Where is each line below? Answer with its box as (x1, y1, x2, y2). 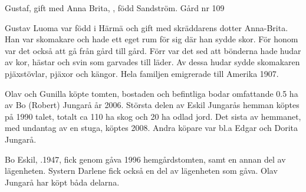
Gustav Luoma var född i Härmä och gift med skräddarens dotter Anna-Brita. (5, 21, 288, 33)
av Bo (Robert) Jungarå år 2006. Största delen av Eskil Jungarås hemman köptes (5, 99, 300, 111)
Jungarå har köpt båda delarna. (5, 176, 120, 188)
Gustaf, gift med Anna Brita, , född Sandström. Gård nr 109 (5, 2, 225, 14)
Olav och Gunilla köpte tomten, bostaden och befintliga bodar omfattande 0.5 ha (5, 87, 298, 99)
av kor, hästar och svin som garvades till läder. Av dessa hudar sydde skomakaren (5, 56, 300, 68)
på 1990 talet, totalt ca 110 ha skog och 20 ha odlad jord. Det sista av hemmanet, (5, 110, 301, 122)
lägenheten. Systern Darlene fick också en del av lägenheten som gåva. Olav (5, 164, 278, 177)
